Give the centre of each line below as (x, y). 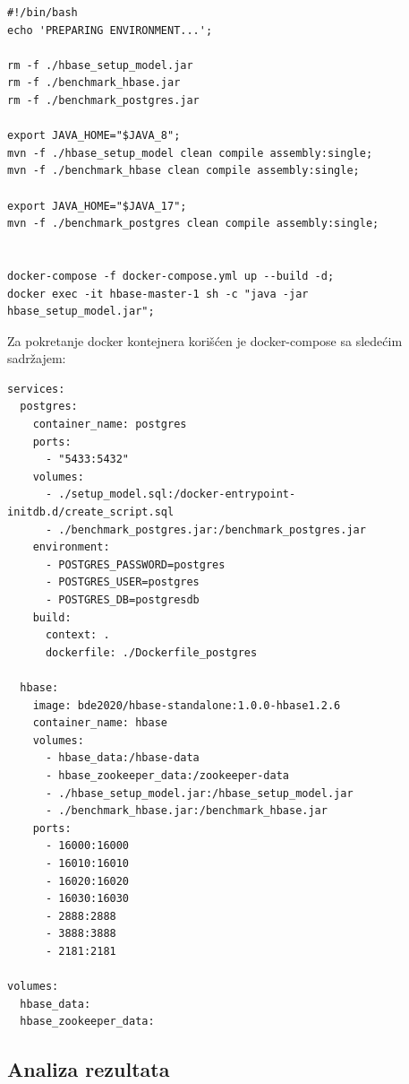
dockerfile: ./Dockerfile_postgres (151, 652)
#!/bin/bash (43, 13)
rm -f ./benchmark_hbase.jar (94, 83)
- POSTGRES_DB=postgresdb (122, 600)
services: (36, 389)
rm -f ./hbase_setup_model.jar (100, 65)
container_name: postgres (110, 425)
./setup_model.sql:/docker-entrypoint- (177, 494)
